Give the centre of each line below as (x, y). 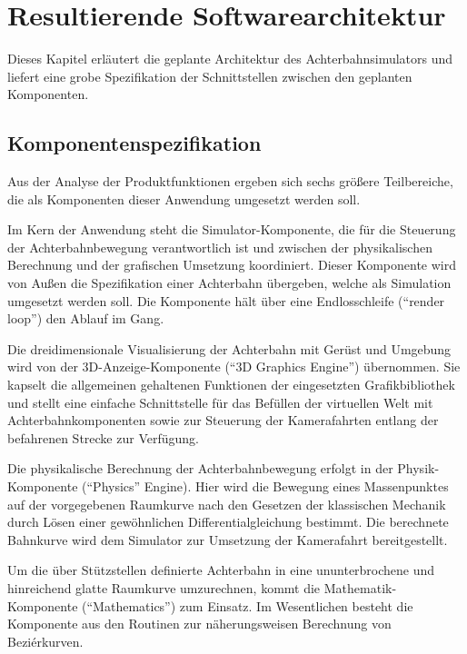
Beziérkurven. (45, 641)
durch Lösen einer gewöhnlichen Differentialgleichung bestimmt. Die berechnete (228, 522)
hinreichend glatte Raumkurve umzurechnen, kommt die (164, 587)
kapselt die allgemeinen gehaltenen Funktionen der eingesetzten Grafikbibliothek (231, 385)
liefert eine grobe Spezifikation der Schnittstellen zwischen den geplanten (210, 76)
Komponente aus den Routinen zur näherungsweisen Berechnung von (199, 624)
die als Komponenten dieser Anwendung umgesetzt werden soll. (184, 198)
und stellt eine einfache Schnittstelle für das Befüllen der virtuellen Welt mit (220, 402)
